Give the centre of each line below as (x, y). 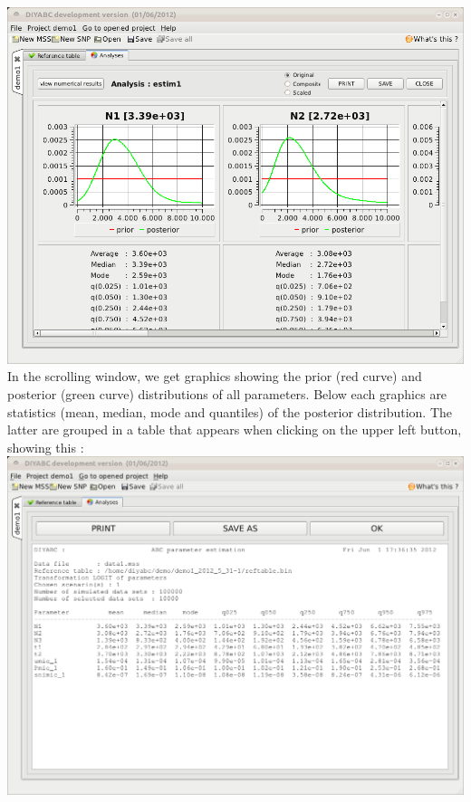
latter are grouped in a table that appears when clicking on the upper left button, (235, 430)
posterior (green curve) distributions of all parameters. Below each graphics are (227, 394)
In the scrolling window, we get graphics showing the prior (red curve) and (215, 376)
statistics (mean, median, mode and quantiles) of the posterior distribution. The (230, 411)
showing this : (46, 447)
